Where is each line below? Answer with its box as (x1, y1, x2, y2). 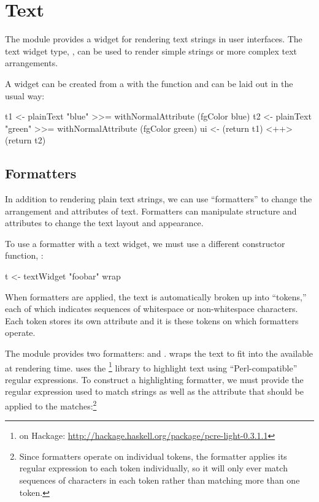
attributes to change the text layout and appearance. (5, 216, 204, 229)
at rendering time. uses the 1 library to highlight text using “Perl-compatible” (5, 359, 298, 374)
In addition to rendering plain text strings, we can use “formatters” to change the (5, 192, 312, 205)
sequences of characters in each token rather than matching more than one (19, 474, 300, 487)
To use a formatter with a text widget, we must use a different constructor (5, 237, 285, 249)
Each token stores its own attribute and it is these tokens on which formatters (5, 314, 299, 327)
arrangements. (5, 56, 58, 69)
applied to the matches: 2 (5, 398, 97, 412)
